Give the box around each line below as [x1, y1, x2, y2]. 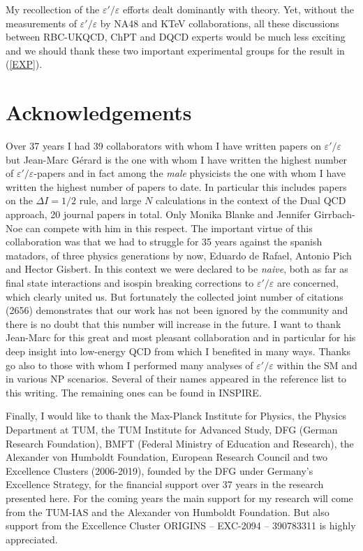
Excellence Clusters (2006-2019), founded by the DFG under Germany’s [6, 463, 313, 478]
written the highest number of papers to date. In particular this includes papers [6, 179, 347, 194]
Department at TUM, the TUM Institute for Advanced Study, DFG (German [6, 422, 338, 436]
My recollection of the [6, 2, 100, 16]
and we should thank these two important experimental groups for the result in [6, 43, 345, 57]
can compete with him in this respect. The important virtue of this [25, 220, 313, 235]
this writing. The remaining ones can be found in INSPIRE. [6, 385, 262, 399]
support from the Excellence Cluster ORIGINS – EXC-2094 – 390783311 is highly [6, 518, 356, 533]
